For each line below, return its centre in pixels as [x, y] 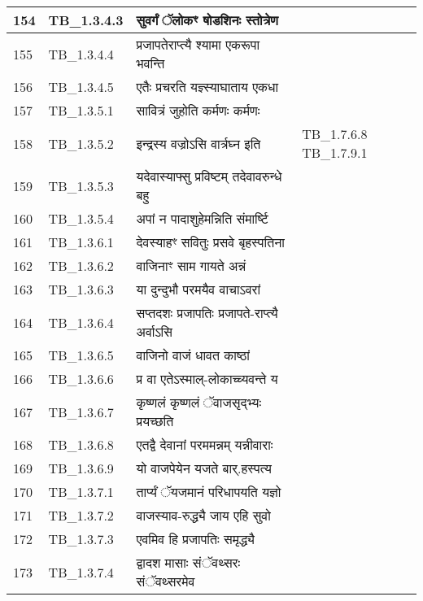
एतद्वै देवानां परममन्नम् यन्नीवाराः [205, 444]
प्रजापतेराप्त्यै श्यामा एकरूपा [198, 44]
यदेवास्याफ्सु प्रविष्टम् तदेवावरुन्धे [209, 176]
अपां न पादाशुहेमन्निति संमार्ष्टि [202, 218]
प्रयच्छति [155, 421]
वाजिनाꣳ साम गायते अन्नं [191, 266]
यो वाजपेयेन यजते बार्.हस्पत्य [204, 468]
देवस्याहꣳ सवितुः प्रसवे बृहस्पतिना [210, 242]
